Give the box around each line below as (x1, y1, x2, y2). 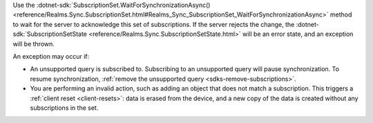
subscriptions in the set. (30, 104, 99, 112)
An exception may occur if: (12, 52, 90, 60)
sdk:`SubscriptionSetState (12, 30, 88, 38)
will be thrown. (12, 39, 55, 48)
